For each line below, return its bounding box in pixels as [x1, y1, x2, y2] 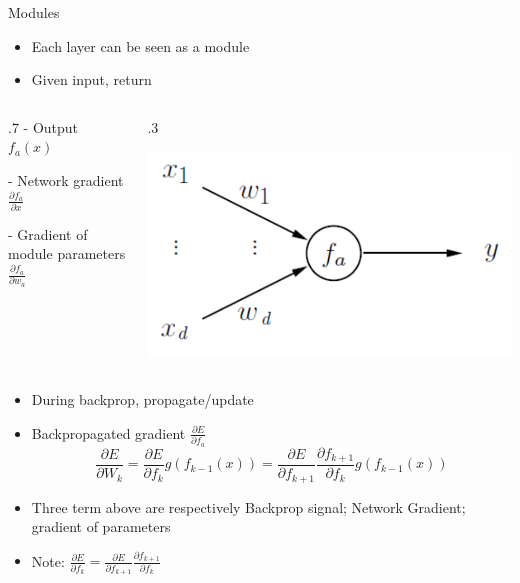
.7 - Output [8, 116, 79, 137]
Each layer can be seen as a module [31, 35, 250, 56]
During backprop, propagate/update [31, 389, 254, 410]
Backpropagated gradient [31, 422, 186, 443]
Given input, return [31, 69, 152, 90]
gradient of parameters [31, 516, 171, 537]
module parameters [8, 243, 126, 264]
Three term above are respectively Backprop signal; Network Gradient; [31, 496, 466, 517]
